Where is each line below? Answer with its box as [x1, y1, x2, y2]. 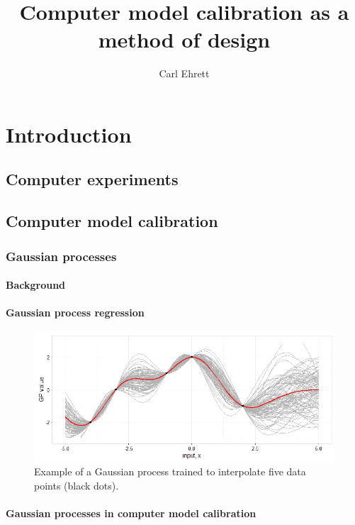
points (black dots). [34, 478, 119, 492]
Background [6, 277, 66, 292]
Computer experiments [6, 168, 179, 190]
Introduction [6, 119, 132, 148]
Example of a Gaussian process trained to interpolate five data [34, 464, 306, 479]
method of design [98, 25, 271, 54]
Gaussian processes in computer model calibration [6, 506, 257, 521]
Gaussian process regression [6, 305, 145, 320]
